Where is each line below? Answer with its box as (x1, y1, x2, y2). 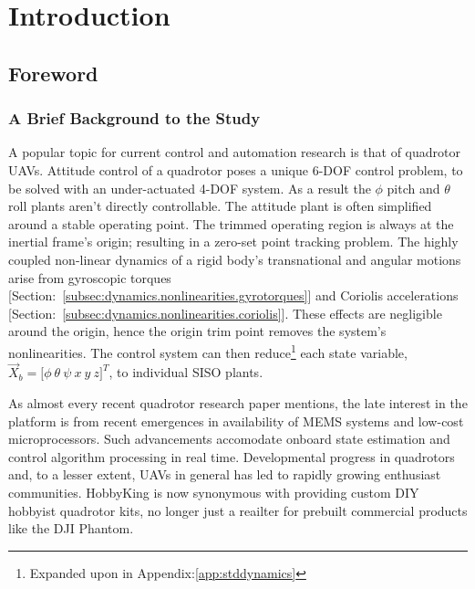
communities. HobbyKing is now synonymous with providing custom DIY (8, 482, 419, 501)
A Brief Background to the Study (8, 107, 261, 130)
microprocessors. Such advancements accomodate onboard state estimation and (8, 429, 450, 448)
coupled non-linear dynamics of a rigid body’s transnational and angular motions (8, 249, 461, 268)
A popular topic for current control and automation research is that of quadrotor (8, 142, 461, 162)
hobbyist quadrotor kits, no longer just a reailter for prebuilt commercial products (8, 500, 468, 520)
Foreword (8, 58, 98, 87)
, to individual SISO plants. (108, 363, 263, 382)
